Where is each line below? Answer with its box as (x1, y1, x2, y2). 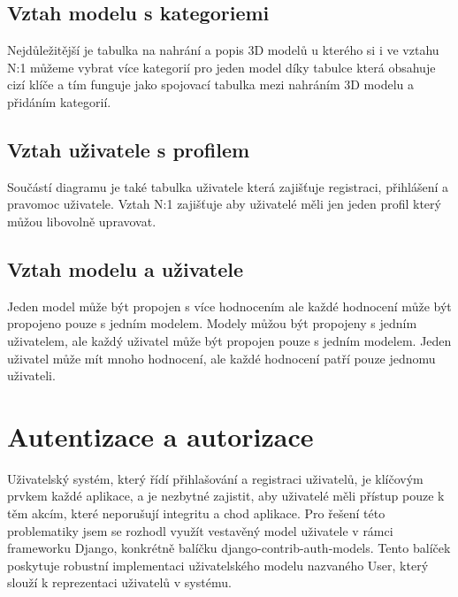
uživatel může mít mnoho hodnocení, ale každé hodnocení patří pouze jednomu (7, 348, 436, 367)
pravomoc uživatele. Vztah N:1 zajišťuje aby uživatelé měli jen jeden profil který (7, 195, 441, 213)
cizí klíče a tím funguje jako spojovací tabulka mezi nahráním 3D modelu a (7, 75, 414, 94)
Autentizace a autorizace (7, 417, 314, 454)
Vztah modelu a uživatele (7, 255, 244, 282)
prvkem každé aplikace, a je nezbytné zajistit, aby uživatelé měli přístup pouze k (7, 486, 445, 505)
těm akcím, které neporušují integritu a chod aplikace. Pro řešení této (7, 504, 385, 523)
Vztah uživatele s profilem (7, 135, 250, 163)
